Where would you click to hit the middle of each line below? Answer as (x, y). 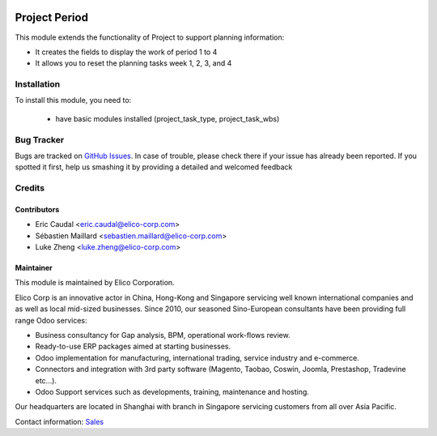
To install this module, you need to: (73, 100)
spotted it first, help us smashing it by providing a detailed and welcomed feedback (154, 167)
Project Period (52, 17)
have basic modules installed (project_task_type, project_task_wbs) (168, 118)
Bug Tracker (40, 139)
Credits (30, 188)
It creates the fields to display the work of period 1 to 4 (126, 52)
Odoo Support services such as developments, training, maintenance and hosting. (172, 392)
